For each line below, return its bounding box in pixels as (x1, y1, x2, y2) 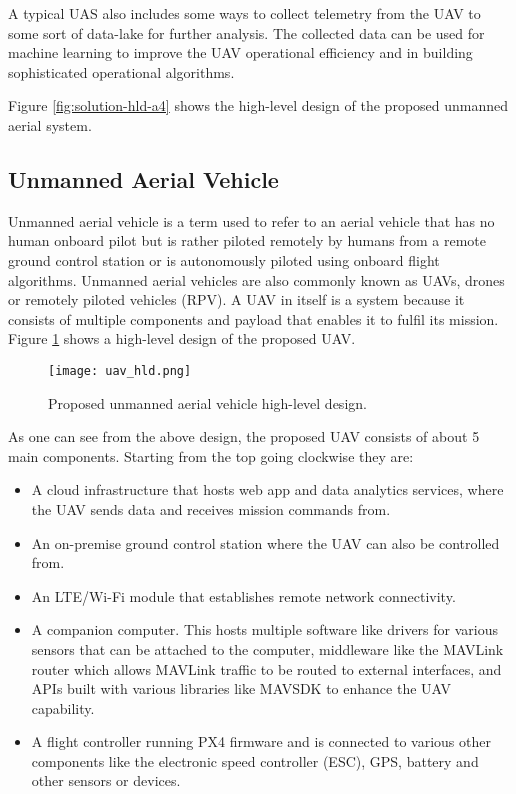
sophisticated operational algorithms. (8, 61, 235, 82)
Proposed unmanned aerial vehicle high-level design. (48, 392, 367, 413)
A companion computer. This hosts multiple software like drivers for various (31, 619, 498, 640)
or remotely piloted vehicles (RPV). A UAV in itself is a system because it (8, 289, 465, 310)
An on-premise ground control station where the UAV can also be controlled (31, 532, 500, 553)
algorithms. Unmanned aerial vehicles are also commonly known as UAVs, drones (8, 269, 505, 290)
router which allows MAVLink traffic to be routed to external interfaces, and (31, 658, 502, 679)
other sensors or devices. (31, 770, 181, 791)
